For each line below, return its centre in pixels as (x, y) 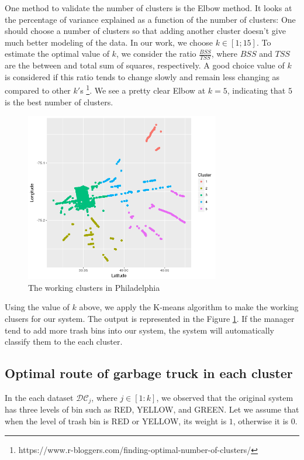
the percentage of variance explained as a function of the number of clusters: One (150, 19)
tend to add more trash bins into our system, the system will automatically (140, 330)
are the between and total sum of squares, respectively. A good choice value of (145, 65)
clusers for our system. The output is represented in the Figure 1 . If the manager (150, 319)
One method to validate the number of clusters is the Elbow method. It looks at (148, 8)
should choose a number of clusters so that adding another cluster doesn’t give (145, 31)
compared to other (38, 90)
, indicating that (256, 90)
